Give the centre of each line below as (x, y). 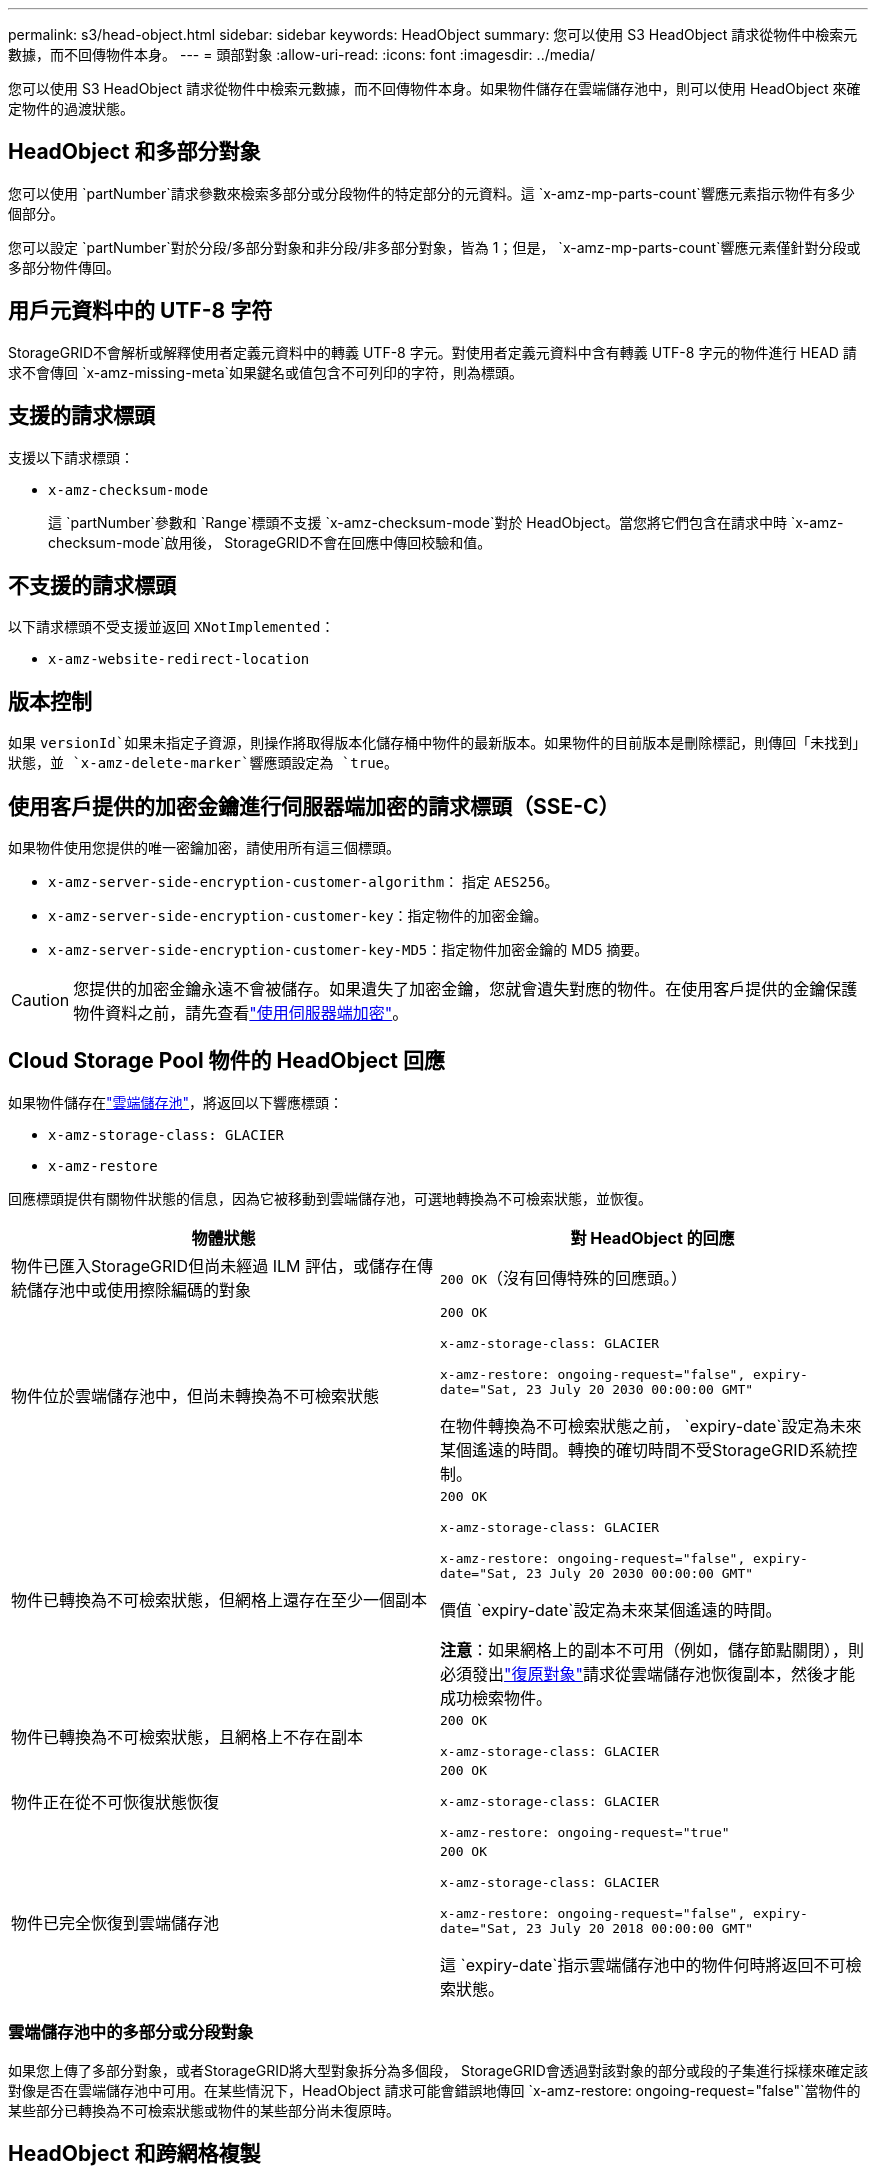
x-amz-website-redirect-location (179, 659)
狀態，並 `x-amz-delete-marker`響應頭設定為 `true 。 (203, 763)
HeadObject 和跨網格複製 (134, 2154)
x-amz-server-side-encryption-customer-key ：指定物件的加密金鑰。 (298, 916)
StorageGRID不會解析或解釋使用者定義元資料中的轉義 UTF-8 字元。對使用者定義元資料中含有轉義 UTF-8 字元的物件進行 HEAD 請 (432, 352)
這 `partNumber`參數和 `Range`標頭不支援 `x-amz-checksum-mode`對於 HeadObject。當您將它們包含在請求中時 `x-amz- (446, 522)
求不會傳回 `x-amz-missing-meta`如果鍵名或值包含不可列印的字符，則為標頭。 (266, 372)
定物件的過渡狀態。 (71, 108)
